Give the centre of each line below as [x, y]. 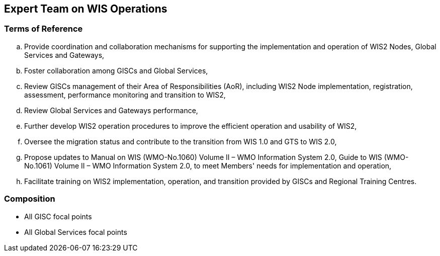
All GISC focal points [58, 216]
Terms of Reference [43, 29]
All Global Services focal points [76, 232]
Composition [30, 199]
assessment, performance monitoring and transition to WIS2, [125, 95]
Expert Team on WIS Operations [86, 9]
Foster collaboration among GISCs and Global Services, [116, 70]
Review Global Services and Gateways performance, [111, 110]
